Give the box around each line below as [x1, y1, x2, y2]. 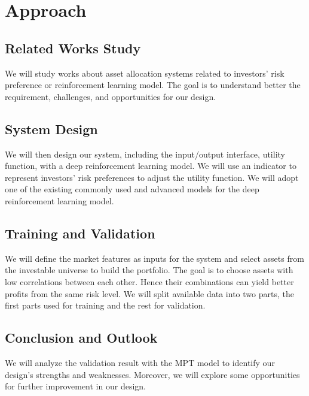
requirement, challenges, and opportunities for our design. [5, 90, 216, 102]
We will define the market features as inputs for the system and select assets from [5, 252, 304, 264]
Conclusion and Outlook [5, 328, 158, 347]
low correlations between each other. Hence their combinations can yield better [5, 275, 294, 288]
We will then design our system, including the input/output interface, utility [5, 147, 285, 160]
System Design [5, 119, 98, 138]
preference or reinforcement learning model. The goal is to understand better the [5, 78, 301, 91]
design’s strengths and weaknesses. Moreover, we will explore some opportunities [5, 368, 300, 380]
